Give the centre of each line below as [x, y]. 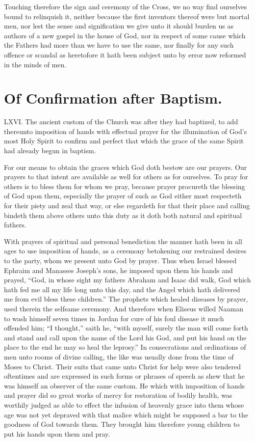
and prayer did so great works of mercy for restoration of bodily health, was [118, 395]
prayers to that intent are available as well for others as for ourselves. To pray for [126, 177]
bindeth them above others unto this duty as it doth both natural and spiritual [123, 215]
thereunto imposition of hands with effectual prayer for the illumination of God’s [126, 131]
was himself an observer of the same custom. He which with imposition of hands [124, 385]
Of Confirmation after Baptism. [113, 98]
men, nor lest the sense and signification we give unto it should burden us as [119, 26]
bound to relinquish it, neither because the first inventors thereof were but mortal [127, 16]
